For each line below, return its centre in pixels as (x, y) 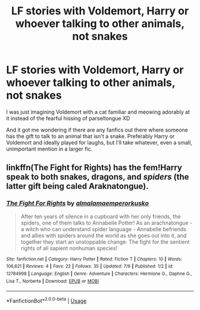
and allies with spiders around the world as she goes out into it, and (104, 235)
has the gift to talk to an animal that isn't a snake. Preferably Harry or (90, 136)
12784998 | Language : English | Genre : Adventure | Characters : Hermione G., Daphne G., (99, 274)
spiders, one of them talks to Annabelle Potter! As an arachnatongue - (107, 223)
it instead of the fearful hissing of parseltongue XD (68, 118)
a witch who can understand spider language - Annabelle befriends (104, 229)
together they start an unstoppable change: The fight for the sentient (105, 242)
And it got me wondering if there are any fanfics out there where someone (97, 130)
